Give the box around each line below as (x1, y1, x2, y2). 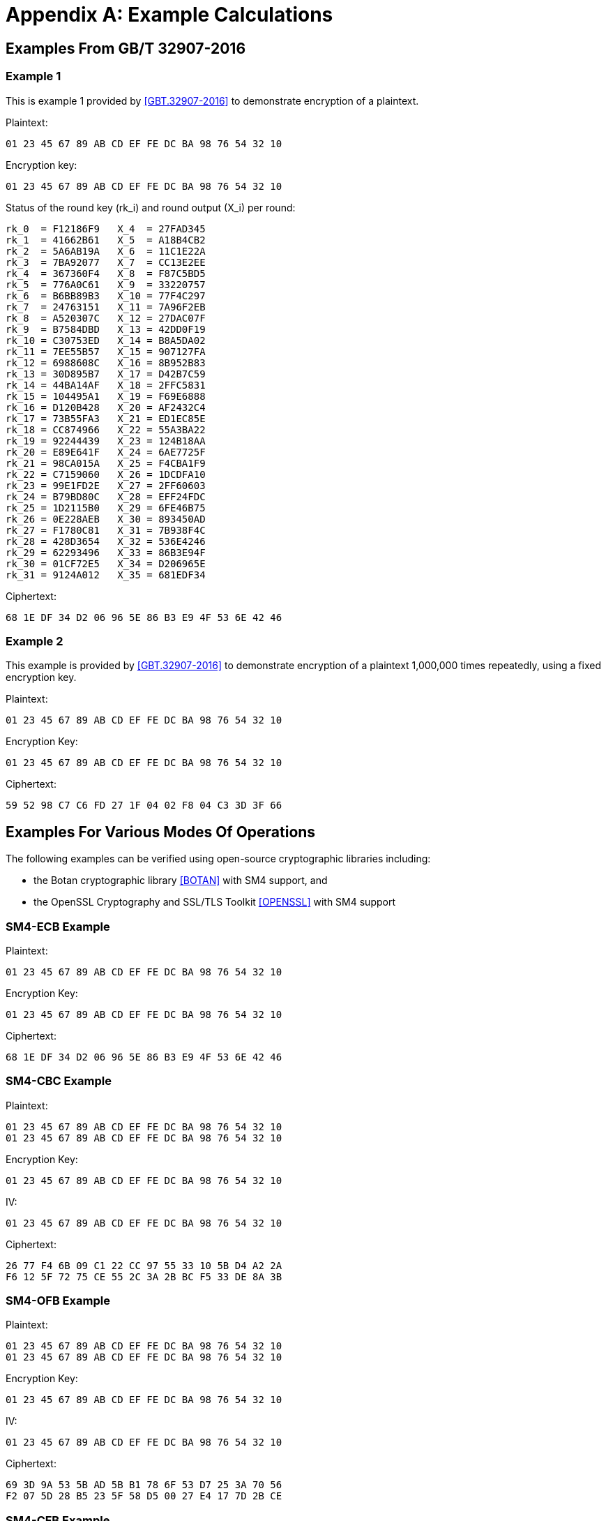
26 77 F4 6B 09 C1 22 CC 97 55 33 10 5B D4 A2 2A (6, 1259, 282, 1271)
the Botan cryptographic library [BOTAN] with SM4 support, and (33, 874, 328, 887)
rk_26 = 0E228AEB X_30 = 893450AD (6, 513, 206, 525)
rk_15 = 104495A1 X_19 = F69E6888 (6, 390, 206, 402)
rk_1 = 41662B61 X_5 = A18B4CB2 (6, 234, 206, 246)
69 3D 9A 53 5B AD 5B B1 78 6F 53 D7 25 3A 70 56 (6, 1479, 282, 1491)
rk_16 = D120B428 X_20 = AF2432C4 (6, 401, 206, 413)
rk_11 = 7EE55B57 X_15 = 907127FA (6, 345, 206, 357)
